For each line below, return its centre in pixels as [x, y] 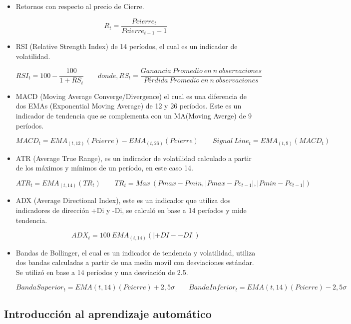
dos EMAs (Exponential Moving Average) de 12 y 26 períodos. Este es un [129, 106]
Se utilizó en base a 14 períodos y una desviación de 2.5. [102, 272]
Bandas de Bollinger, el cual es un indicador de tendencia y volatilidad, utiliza [136, 252]
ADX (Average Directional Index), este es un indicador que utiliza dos [123, 200]
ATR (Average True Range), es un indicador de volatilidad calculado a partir [134, 158]
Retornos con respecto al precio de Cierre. [80, 6]
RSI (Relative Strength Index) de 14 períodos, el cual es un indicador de [127, 46]
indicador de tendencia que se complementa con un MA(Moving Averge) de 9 [134, 115]
